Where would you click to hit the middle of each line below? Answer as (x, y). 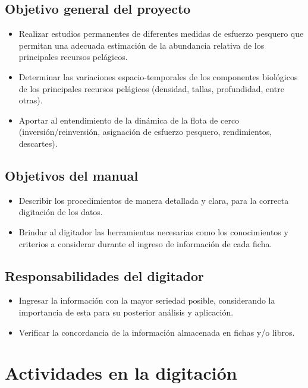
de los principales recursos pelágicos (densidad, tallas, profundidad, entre (151, 88)
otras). (31, 100)
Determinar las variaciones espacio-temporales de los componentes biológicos (158, 76)
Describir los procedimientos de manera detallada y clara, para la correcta (154, 200)
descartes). (38, 143)
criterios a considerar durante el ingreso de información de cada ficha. (145, 243)
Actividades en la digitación (121, 373)
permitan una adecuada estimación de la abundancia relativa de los (142, 45)
